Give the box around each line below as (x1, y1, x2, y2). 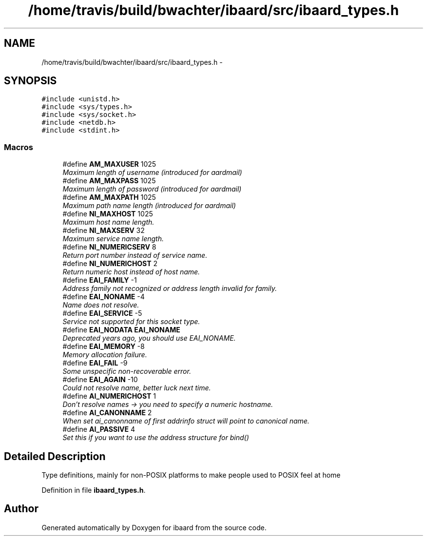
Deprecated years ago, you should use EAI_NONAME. (62, 334, 236, 343)
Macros (4, 142, 33, 152)
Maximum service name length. (62, 234, 164, 243)
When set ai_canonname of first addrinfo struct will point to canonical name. (62, 417, 310, 425)
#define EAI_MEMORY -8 (62, 342, 145, 351)
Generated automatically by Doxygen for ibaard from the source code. (41, 523, 267, 532)
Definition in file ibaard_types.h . (41, 486, 146, 495)
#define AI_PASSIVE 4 (62, 425, 136, 434)
